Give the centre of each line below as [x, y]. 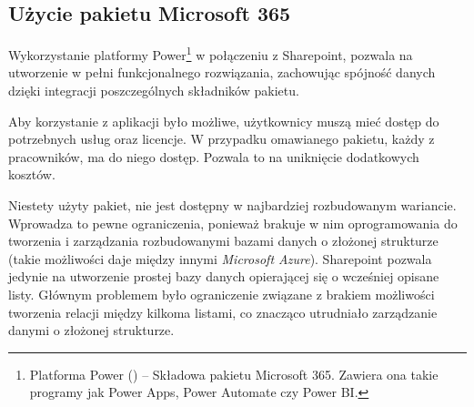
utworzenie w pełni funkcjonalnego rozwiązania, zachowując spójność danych [222, 72]
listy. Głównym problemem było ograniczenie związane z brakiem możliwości [222, 294]
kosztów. [32, 174]
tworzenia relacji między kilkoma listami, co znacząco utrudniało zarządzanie [223, 312]
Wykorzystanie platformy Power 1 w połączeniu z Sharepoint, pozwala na [211, 53]
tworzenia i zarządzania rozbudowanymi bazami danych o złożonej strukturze [223, 241]
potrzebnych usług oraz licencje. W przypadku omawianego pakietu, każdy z [222, 139]
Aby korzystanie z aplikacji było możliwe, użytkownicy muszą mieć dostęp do [224, 121]
